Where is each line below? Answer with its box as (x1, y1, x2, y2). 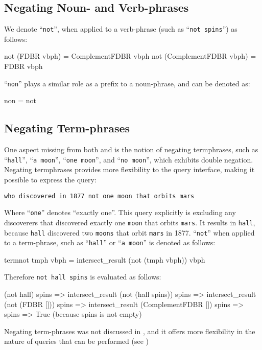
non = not (4, 95, 37, 106)
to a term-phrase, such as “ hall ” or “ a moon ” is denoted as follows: (4, 237, 216, 248)
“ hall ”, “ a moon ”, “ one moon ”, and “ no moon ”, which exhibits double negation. (4, 154, 253, 165)
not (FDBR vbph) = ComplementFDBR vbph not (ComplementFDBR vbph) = (4, 51, 256, 61)
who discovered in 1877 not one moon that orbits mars (4, 192, 195, 200)
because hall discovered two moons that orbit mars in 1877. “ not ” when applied (4, 227, 255, 238)
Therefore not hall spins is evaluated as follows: (4, 271, 161, 282)
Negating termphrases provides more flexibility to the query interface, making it (4, 164, 255, 175)
